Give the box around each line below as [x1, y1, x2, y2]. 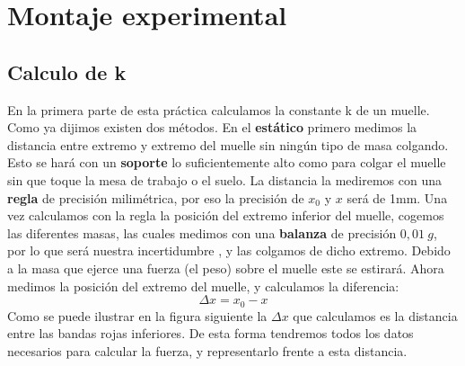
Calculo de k [7, 58, 127, 85]
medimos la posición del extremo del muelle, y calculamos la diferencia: [7, 276, 399, 295]
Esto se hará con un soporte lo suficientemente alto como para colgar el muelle [7, 153, 446, 172]
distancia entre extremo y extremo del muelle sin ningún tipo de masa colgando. [7, 135, 449, 154]
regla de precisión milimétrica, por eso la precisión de [7, 188, 304, 207]
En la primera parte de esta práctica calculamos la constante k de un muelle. [7, 100, 430, 119]
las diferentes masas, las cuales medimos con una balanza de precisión [7, 223, 397, 242]
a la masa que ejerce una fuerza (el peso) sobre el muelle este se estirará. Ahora [7, 258, 444, 277]
